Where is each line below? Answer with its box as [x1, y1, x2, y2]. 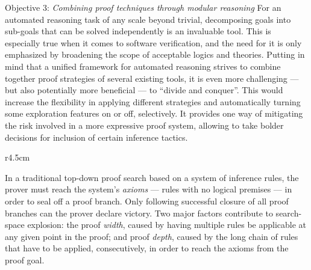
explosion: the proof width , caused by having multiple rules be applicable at [27, 218, 307, 231]
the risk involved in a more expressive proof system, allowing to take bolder [5, 118, 284, 131]
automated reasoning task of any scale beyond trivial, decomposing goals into [5, 13, 291, 25]
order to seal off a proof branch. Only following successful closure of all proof [5, 194, 289, 207]
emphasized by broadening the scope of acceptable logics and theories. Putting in [5, 48, 305, 61]
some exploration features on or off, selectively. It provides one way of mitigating [5, 107, 303, 120]
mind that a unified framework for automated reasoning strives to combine [5, 60, 281, 72]
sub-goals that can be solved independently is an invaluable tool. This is [5, 25, 271, 37]
